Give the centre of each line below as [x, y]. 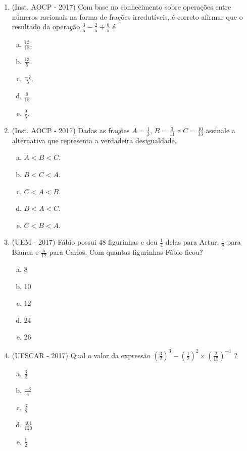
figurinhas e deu [133, 242]
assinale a [220, 130]
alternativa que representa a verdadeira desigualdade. [94, 140]
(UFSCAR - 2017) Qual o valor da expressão [81, 355]
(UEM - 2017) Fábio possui [54, 242]
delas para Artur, [192, 242]
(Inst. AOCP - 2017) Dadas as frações [71, 130]
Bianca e [25, 252]
